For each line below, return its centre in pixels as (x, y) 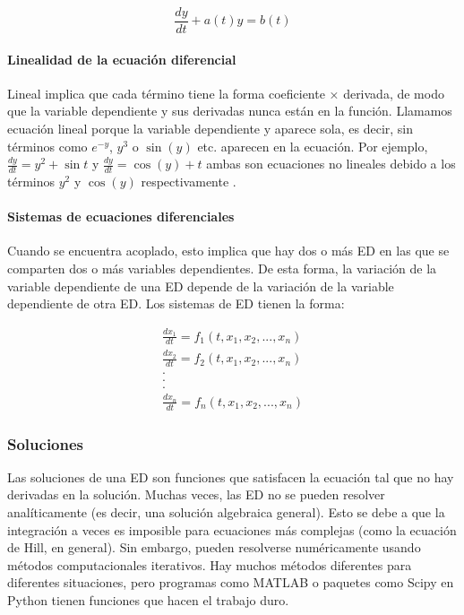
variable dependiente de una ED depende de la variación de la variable (201, 286)
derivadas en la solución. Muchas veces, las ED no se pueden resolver (196, 494)
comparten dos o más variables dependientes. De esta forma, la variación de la (222, 269)
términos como (47, 146)
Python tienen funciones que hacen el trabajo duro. (148, 600)
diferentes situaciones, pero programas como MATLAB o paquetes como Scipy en (231, 582)
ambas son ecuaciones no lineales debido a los (331, 164)
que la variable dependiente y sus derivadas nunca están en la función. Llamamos (230, 111)
